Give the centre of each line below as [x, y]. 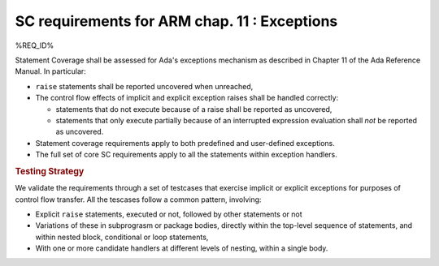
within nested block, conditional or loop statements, [122, 237]
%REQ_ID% [35, 45]
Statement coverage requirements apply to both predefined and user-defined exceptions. [185, 143]
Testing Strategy [50, 171]
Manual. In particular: [51, 71]
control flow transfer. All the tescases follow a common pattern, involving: [138, 199]
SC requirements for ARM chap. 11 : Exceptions [176, 21]
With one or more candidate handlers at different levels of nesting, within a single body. [182, 248]
